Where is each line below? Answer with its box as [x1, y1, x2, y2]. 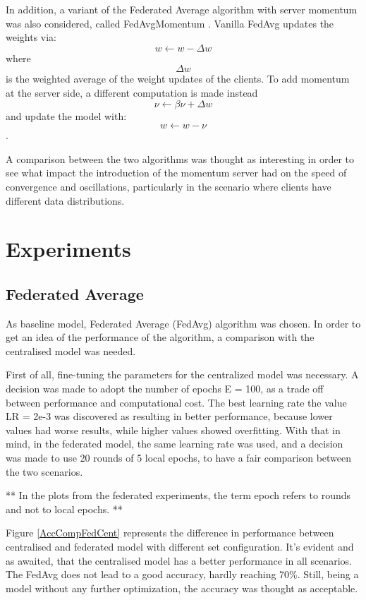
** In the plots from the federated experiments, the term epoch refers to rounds [6, 488, 351, 503]
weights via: [6, 30, 57, 44]
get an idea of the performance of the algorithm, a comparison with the [6, 330, 315, 344]
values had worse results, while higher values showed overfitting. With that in [6, 422, 341, 437]
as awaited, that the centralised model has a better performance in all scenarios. [6, 553, 352, 568]
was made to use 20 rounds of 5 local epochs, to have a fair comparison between [6, 450, 352, 465]
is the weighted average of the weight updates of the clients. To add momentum [6, 71, 350, 86]
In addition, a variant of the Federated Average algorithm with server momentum [6, 2, 358, 16]
